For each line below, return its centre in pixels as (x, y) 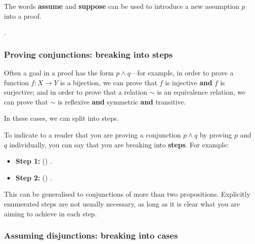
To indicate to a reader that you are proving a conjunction (92, 134)
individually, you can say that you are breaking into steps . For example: (119, 144)
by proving (216, 134)
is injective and (189, 82)
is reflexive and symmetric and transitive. (122, 101)
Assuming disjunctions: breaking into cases (91, 235)
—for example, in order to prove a (182, 72)
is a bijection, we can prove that (109, 82)
